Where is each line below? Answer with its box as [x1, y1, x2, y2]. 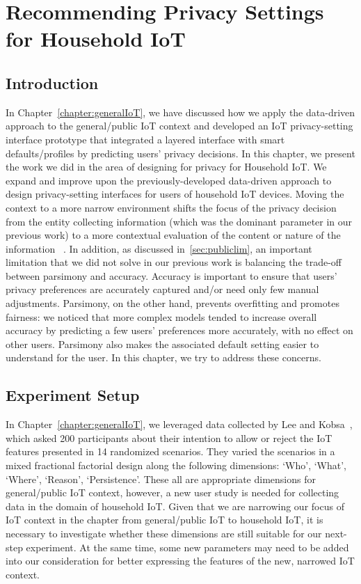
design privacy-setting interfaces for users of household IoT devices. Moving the [6, 187, 344, 201]
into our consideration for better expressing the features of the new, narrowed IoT [6, 553, 355, 568]
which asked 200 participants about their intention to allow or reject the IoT [6, 430, 332, 445]
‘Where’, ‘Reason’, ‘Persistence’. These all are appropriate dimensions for [6, 471, 316, 486]
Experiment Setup [6, 384, 140, 406]
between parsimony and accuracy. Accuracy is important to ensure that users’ [6, 268, 337, 283]
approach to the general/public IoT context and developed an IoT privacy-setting [6, 118, 353, 133]
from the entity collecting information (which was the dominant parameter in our [6, 214, 353, 228]
